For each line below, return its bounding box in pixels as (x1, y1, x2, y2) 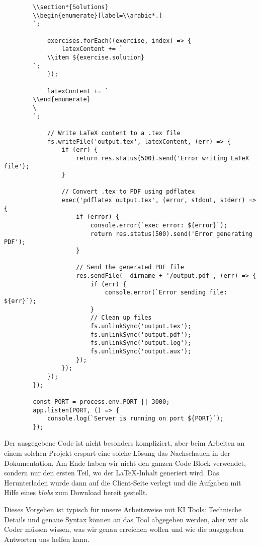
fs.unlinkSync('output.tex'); (90, 322, 192, 330)
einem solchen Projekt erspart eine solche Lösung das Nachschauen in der (4, 448, 230, 458)
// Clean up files (90, 314, 152, 322)
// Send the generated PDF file (76, 264, 184, 271)
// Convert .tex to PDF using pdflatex (61, 188, 195, 196)
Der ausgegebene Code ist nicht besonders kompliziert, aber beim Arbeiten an (4, 438, 245, 448)
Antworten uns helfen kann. (4, 533, 90, 544)
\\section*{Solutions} (33, 4, 109, 11)
